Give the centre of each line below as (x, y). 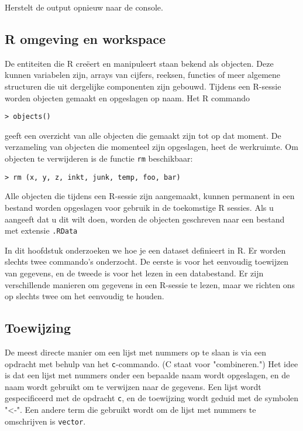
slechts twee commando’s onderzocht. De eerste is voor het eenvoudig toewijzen (147, 261)
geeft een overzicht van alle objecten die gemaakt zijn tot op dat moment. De (143, 135)
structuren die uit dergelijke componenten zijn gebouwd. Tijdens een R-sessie (143, 86)
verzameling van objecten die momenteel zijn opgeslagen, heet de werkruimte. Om (151, 147)
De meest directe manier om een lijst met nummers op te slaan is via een (136, 352)
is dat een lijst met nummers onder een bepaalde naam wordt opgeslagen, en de (147, 375)
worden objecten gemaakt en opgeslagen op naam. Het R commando (128, 98)
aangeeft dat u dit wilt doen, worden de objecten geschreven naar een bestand (145, 219)
